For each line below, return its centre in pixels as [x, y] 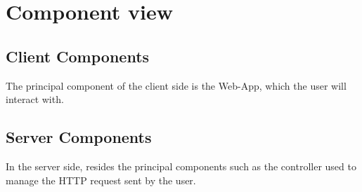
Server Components [79, 137]
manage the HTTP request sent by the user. [101, 180]
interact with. [35, 99]
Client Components [78, 56]
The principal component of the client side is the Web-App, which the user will [176, 85]
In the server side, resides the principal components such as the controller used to [181, 166]
